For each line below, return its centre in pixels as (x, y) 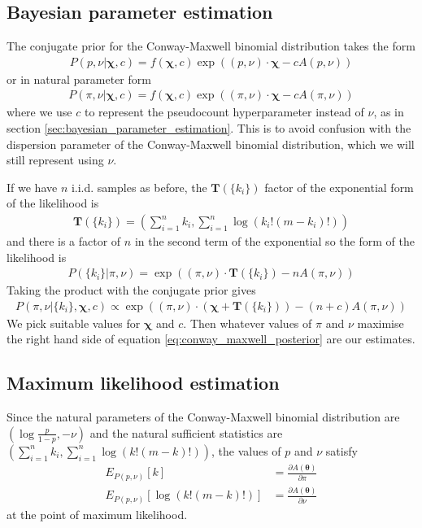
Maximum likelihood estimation (143, 383)
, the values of (246, 450)
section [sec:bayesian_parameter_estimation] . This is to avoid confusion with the (209, 128)
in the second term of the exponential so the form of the (274, 241)
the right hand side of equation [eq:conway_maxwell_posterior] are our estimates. (211, 339)
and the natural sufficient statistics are (186, 432)
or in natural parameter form (79, 79)
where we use (39, 112)
